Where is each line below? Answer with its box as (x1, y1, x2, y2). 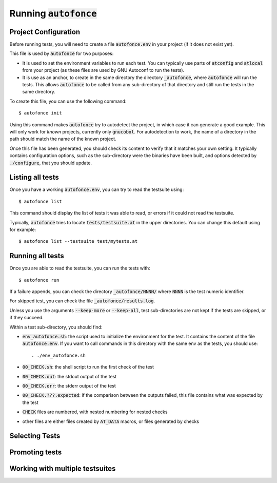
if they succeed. (9, 315, 44, 321)
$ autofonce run (18, 277, 60, 283)
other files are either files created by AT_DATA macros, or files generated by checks (22, 418, 200, 424)
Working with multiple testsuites (9, 465, 116, 473)
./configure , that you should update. (9, 160, 92, 166)
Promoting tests (9, 448, 62, 457)
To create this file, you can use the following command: (9, 98, 127, 104)
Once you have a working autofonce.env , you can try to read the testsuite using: (9, 186, 184, 192)
